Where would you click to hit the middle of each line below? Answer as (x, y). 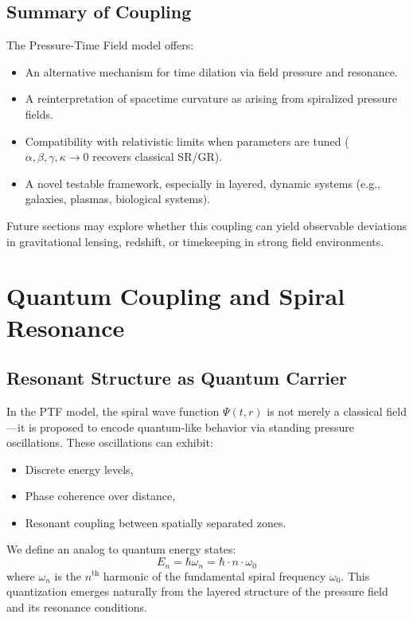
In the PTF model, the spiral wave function (113, 411)
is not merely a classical (325, 411)
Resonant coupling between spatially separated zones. (156, 522)
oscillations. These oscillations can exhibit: (110, 442)
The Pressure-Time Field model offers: (100, 45)
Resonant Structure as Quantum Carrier (177, 378)
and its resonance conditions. (77, 606)
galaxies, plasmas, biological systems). (118, 199)
